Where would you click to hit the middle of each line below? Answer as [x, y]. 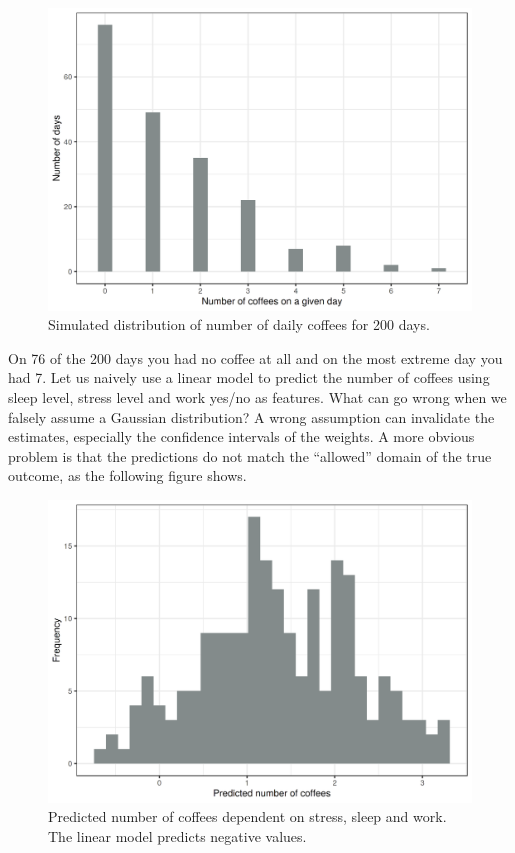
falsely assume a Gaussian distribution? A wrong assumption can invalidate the [251, 416]
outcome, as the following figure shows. [127, 475]
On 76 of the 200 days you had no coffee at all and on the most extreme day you [255, 357]
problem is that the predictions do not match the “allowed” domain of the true [250, 455]
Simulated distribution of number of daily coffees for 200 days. [239, 324]
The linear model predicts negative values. [177, 835]
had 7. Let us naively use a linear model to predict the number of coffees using [249, 377]
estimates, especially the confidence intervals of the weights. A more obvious [241, 436]
